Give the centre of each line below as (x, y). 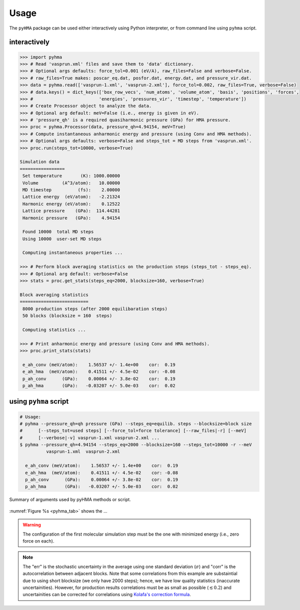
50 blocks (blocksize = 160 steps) (67, 315)
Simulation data (40, 162)
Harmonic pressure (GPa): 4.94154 (71, 218)
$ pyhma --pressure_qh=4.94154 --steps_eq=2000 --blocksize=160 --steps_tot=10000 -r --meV (136, 445)
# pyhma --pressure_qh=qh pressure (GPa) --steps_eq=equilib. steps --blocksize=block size (136, 424)
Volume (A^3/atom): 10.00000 (71, 183)
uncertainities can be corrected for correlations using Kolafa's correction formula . (107, 595)
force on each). (38, 541)
